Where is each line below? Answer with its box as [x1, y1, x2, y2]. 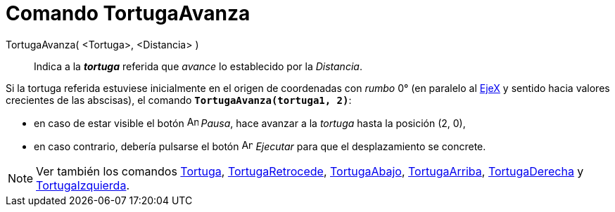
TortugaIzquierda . [36, 178, 130, 192]
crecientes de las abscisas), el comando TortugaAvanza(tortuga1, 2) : [6, 93, 352, 106]
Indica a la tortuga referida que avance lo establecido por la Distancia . [34, 60, 362, 72]
